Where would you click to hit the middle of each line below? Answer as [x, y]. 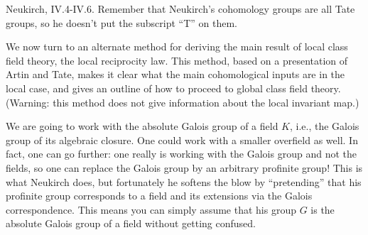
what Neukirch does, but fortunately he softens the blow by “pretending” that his [184, 181]
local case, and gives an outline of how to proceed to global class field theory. [173, 88]
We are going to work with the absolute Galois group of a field [142, 126]
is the [323, 209]
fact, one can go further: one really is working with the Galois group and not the [181, 154]
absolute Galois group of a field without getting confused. [131, 223]
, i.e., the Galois [324, 126]
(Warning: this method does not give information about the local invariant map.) [183, 102]
